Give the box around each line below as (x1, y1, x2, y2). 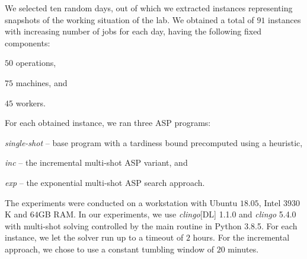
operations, (15, 56, 56, 69)
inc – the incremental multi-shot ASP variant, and (5, 156, 188, 169)
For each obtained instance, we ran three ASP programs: (5, 116, 211, 129)
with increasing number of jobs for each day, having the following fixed (5, 25, 262, 37)
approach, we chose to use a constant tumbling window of (5, 242, 214, 255)
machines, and (15, 76, 68, 89)
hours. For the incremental (193, 231, 290, 244)
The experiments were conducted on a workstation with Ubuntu (5, 196, 238, 209)
